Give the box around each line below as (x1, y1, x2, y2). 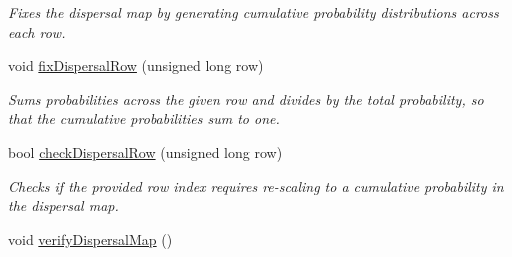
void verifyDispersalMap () (8, 228, 173, 249)
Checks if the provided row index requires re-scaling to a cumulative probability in (8, 175, 504, 196)
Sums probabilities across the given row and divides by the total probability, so (8, 88, 484, 109)
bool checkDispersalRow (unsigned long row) (8, 141, 283, 162)
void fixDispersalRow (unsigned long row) (8, 55, 264, 76)
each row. (8, 21, 66, 42)
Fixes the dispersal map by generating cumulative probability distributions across (8, 2, 499, 22)
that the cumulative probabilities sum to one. (8, 108, 280, 129)
